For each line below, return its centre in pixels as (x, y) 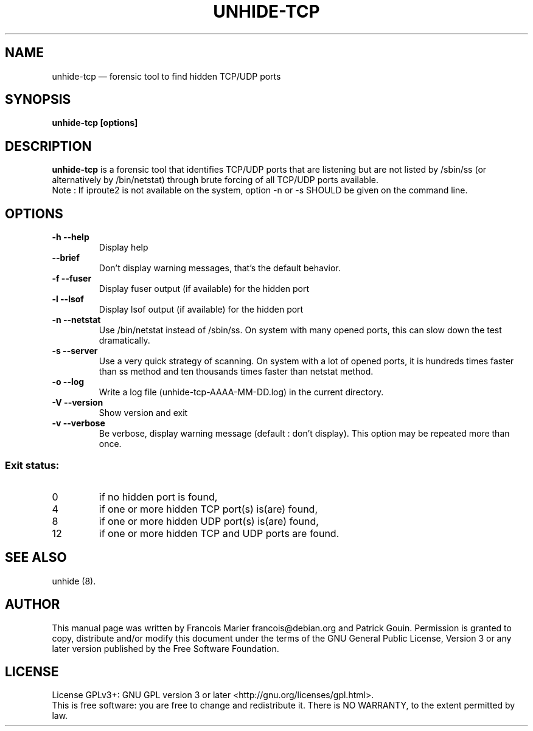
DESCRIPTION (48, 146)
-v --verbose (78, 423)
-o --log (68, 382)
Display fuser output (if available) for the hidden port (204, 289)
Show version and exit (143, 413)
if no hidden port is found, (158, 497)
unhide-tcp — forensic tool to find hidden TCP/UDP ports (166, 76)
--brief (66, 258)
